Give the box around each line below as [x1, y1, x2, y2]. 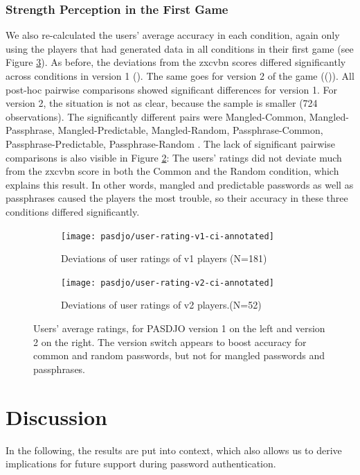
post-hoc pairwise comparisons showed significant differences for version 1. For [6, 82, 337, 96]
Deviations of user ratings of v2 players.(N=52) [61, 297, 262, 312]
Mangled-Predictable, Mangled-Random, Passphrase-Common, [57, 123, 323, 137]
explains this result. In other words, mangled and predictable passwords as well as [6, 177, 354, 191]
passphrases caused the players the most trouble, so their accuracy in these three [6, 191, 348, 205]
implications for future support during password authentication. [6, 456, 276, 471]
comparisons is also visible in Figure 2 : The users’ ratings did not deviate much [6, 150, 342, 164]
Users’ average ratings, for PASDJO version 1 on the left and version [33, 321, 325, 336]
